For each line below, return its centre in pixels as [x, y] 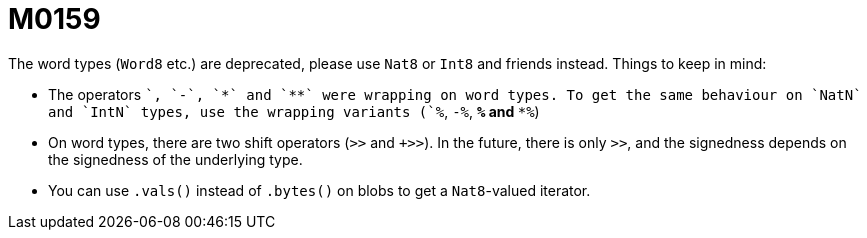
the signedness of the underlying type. [175, 159]
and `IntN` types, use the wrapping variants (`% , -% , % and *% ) [294, 111]
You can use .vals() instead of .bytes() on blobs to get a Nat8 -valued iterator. [319, 190]
